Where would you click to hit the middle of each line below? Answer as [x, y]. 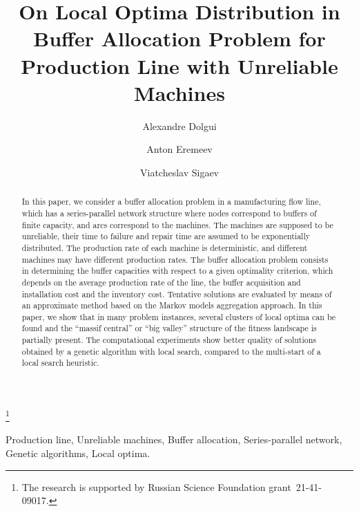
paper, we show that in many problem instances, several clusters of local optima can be [179, 316]
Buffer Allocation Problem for [179, 38]
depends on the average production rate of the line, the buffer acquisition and [161, 282]
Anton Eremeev [179, 149]
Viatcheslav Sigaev [179, 172]
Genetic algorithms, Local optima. [78, 453]
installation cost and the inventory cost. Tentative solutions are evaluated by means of [177, 294]
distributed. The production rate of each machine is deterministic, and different [165, 247]
